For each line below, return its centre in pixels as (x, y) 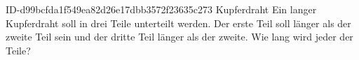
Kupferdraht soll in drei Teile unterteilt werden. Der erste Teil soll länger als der (178, 23)
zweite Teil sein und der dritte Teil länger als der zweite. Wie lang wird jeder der (179, 37)
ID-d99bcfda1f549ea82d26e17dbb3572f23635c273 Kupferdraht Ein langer (161, 9)
